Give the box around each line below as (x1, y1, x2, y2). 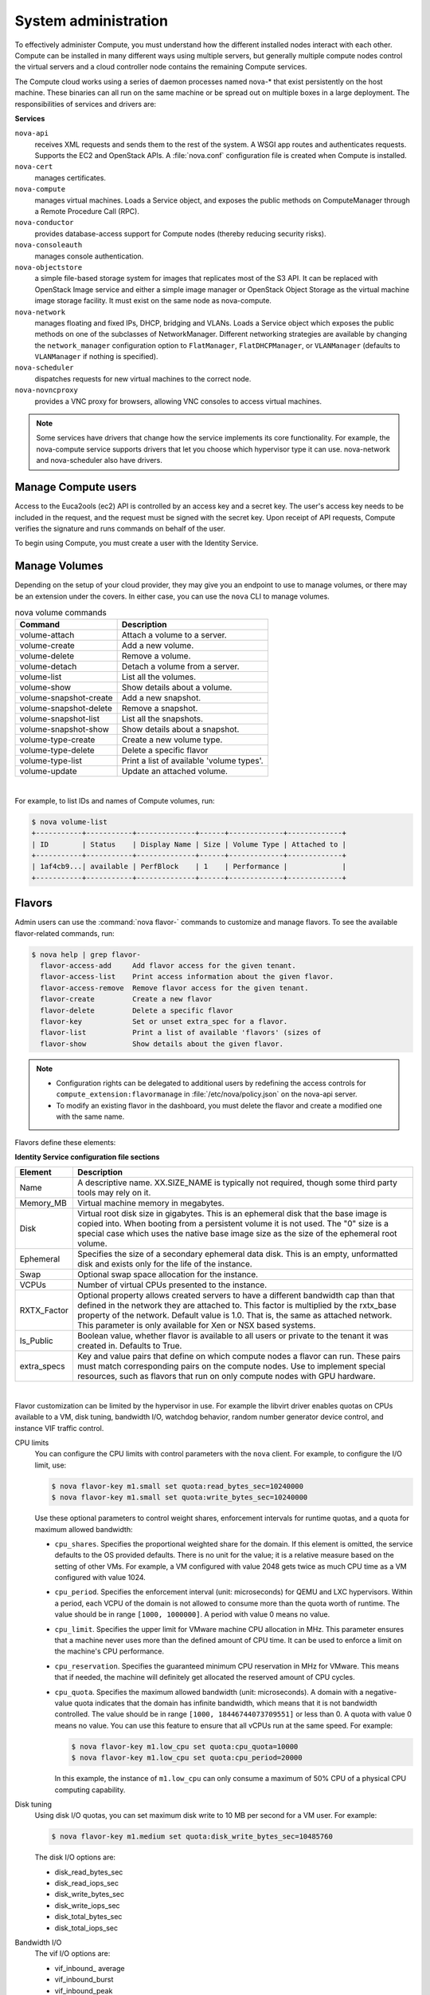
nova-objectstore (14, 263, 83, 271)
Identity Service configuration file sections (14, 1152, 160, 1162)
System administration (14, 12, 169, 30)
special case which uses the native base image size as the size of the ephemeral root (76, 1228, 397, 1239)
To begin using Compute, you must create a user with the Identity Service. (14, 539, 259, 548)
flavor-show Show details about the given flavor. (40, 1039, 284, 1049)
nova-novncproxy (14, 385, 79, 395)
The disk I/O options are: (34, 1852, 115, 1863)
